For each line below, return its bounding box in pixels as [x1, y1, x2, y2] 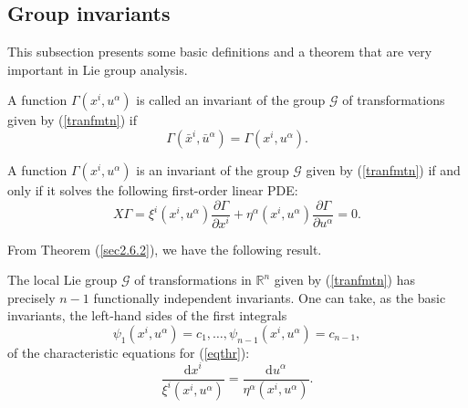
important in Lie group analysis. [7, 59, 188, 78]
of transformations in [134, 270, 252, 289]
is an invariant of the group [136, 160, 289, 179]
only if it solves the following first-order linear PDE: [7, 180, 298, 199]
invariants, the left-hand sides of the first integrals [7, 306, 287, 325]
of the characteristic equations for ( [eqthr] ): [7, 342, 250, 361]
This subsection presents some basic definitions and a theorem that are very [7, 42, 432, 61]
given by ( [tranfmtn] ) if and [306, 160, 461, 179]
